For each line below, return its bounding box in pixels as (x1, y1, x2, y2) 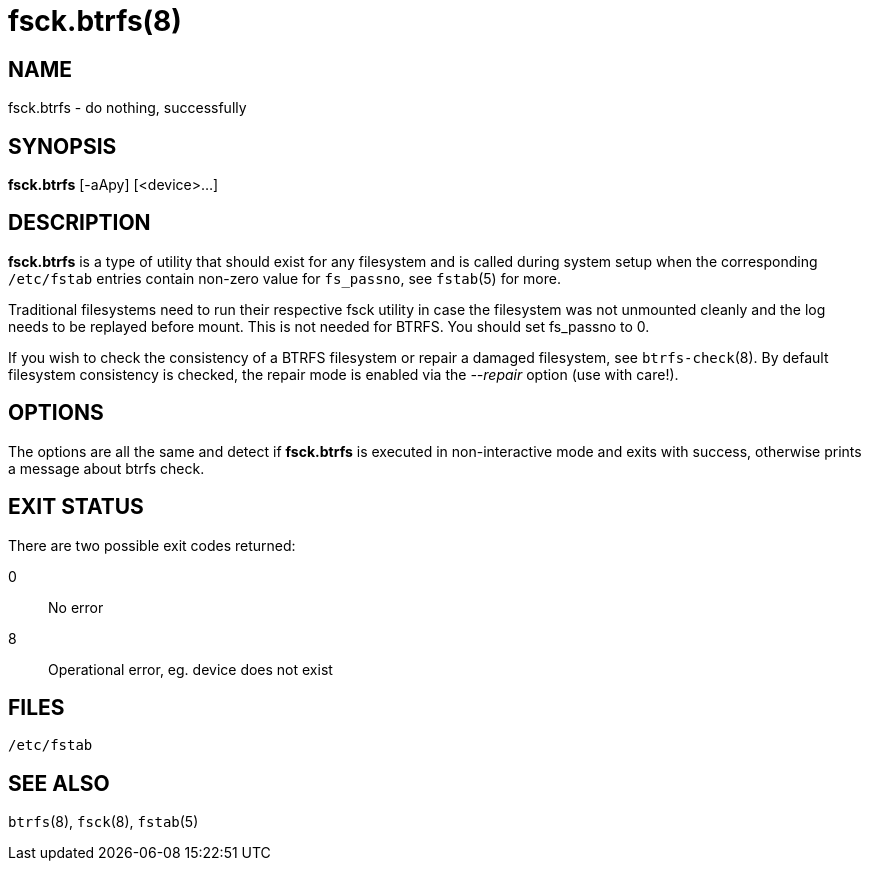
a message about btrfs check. (8, 459, 205, 477)
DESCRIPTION (8, 210, 151, 236)
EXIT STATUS (8, 494, 144, 520)
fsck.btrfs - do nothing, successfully (8, 99, 247, 117)
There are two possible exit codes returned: (8, 536, 296, 554)
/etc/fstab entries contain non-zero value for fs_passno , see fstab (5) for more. (8, 269, 561, 287)
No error (48, 598, 104, 616)
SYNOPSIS (8, 133, 117, 159)
